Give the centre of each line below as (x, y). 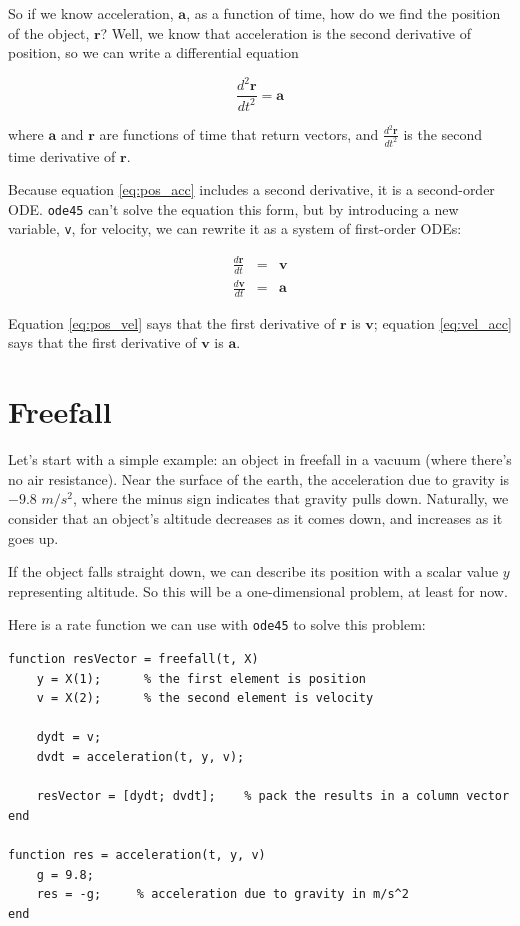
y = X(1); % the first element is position (201, 678)
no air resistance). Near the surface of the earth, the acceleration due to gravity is (259, 478)
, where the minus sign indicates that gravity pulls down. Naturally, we (291, 498)
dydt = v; (69, 737)
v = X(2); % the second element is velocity (205, 698)
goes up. (33, 537)
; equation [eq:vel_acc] (442, 322)
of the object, (49, 32)
